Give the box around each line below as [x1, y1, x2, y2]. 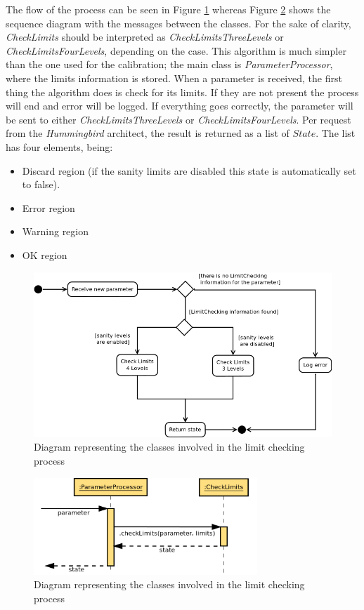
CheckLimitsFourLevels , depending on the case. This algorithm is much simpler [6, 43, 346, 58]
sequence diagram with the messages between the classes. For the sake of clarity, [6, 15, 351, 30]
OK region [22, 247, 67, 262]
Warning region [22, 224, 89, 239]
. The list [316, 126, 356, 140]
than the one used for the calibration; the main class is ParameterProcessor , [6, 57, 333, 72]
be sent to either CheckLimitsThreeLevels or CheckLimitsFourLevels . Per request [6, 112, 351, 126]
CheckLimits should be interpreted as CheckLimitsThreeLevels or [6, 29, 284, 44]
